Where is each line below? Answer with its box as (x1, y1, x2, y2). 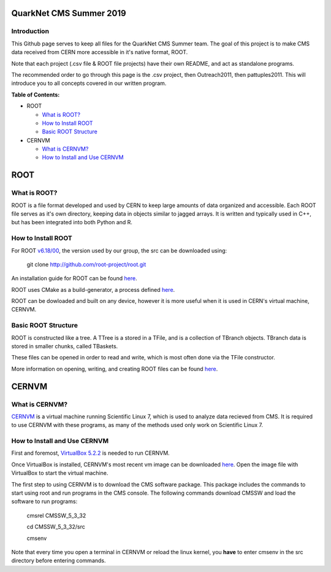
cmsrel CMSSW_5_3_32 (26, 512, 86, 519)
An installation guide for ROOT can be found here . (11, 275, 137, 282)
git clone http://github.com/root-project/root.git (26, 261, 146, 268)
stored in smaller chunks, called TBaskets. (11, 343, 118, 350)
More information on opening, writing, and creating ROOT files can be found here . (11, 365, 218, 372)
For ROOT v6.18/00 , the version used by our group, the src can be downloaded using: (11, 246, 227, 254)
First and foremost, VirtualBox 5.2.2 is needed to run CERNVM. (11, 449, 170, 457)
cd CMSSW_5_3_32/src (26, 523, 85, 531)
